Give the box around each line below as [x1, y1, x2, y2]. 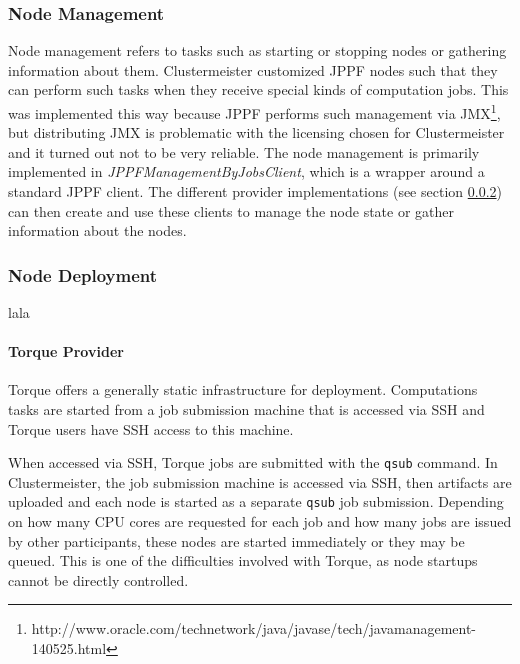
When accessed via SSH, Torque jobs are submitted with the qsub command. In [8, 452, 498, 473]
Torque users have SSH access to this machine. [8, 418, 294, 439]
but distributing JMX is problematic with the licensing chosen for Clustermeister [8, 122, 505, 143]
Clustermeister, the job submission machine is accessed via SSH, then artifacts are [8, 471, 512, 492]
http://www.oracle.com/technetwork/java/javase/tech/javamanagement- [31, 618, 477, 639]
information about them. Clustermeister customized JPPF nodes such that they [8, 59, 498, 80]
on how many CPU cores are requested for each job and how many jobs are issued [8, 511, 512, 532]
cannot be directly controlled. [8, 569, 189, 590]
